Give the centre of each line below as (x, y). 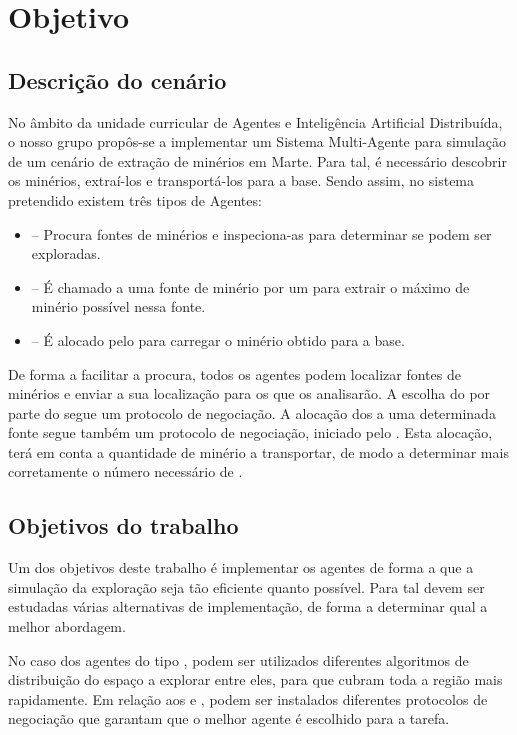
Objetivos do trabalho (123, 525)
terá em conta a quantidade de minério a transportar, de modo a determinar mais (258, 451)
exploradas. (66, 253)
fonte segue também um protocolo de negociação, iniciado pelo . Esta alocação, (250, 432)
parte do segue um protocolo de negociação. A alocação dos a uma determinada (252, 412)
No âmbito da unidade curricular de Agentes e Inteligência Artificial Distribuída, (255, 121)
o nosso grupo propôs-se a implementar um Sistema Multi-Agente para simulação (257, 141)
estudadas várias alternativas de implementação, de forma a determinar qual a (248, 606)
